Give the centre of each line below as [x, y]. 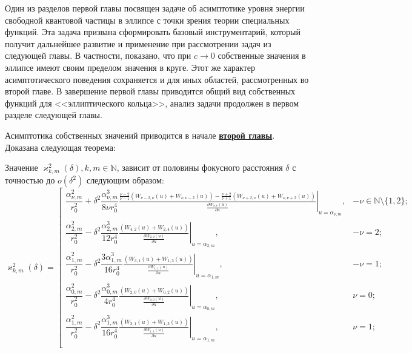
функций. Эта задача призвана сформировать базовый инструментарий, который [153, 32]
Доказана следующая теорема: [60, 147]
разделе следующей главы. [54, 115]
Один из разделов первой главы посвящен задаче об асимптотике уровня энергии [155, 8]
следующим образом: [125, 180]
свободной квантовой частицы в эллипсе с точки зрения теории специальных [147, 20]
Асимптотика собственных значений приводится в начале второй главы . [140, 135]
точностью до [30, 180]
